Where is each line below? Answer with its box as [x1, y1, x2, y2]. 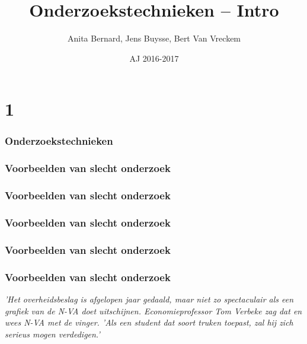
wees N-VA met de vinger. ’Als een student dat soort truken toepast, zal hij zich [5, 316, 293, 329]
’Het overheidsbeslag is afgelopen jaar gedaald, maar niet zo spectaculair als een [5, 292, 294, 305]
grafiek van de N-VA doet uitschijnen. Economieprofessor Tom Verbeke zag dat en [5, 304, 302, 317]
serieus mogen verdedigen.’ [5, 327, 100, 340]
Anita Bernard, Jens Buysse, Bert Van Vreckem [67, 32, 241, 44]
